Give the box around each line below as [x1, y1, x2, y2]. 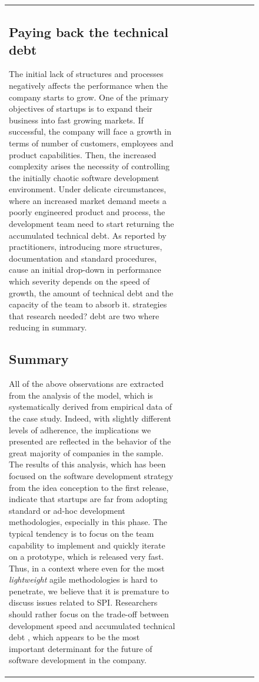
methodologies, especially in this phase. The [9, 516, 168, 528]
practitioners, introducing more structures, [9, 240, 162, 253]
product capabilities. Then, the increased [9, 148, 157, 161]
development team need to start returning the [9, 218, 174, 230]
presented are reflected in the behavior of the [9, 435, 171, 447]
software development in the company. [9, 654, 147, 666]
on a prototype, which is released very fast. [9, 550, 164, 563]
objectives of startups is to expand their [9, 102, 152, 115]
